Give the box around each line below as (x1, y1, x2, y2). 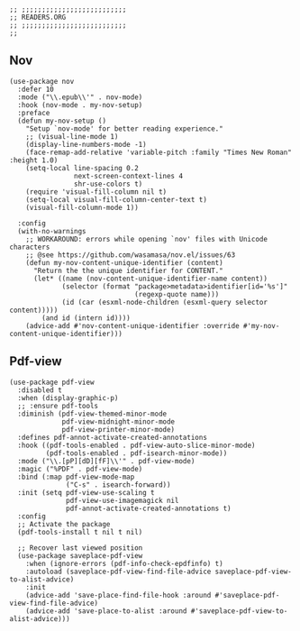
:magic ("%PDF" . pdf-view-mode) (17, 464, 143, 473)
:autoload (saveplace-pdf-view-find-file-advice (25, 567, 212, 576)
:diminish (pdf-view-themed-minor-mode (17, 409, 168, 418)
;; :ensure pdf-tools (17, 401, 99, 410)
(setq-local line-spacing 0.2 (25, 163, 140, 172)
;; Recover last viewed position (17, 543, 143, 553)
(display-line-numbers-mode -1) (25, 140, 147, 149)
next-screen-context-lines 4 (73, 171, 183, 180)
